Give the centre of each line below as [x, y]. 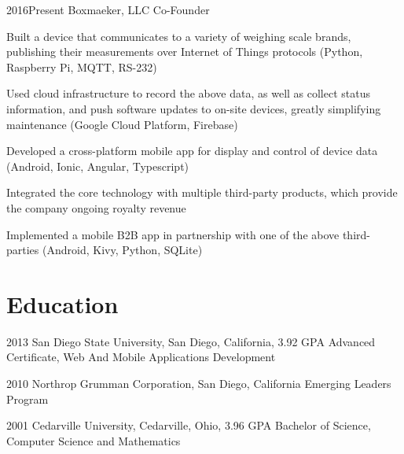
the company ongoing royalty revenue [96, 207]
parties [23, 250]
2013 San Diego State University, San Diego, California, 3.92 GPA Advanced [191, 341]
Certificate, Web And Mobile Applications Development [141, 357]
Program [28, 399]
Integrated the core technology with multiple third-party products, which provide [202, 192]
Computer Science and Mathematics [94, 440]
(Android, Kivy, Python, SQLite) [123, 250]
